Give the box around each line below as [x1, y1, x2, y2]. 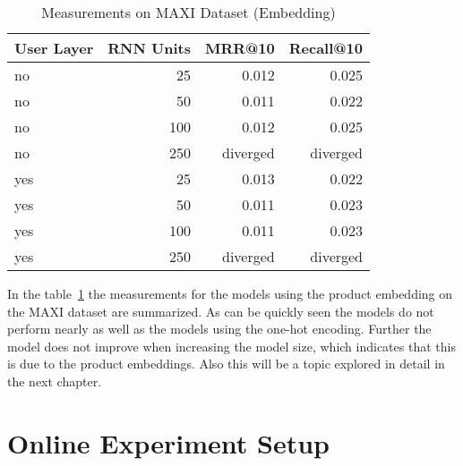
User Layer [14, 38, 94, 58]
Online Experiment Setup [7, 424, 330, 461]
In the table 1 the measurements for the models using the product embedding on [7, 284, 453, 302]
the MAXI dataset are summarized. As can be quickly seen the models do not [7, 301, 434, 320]
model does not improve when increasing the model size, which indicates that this [7, 336, 456, 355]
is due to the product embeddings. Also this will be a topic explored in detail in [7, 354, 445, 373]
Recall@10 [288, 38, 364, 58]
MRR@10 [204, 38, 275, 58]
